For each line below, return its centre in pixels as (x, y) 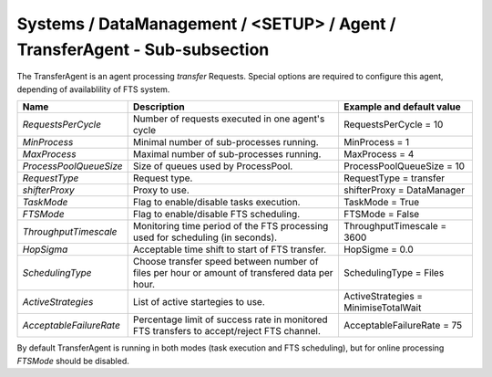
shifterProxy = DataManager (404, 190)
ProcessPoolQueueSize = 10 (404, 166)
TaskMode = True (381, 203)
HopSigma (45, 249)
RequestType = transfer (394, 178)
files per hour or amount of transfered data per (233, 273)
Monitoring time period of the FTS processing (231, 226)
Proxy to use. (161, 190)
